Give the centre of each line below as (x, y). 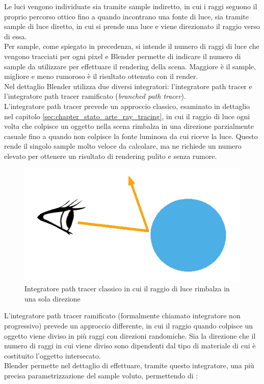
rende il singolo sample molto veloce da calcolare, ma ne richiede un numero (123, 146)
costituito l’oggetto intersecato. (52, 355)
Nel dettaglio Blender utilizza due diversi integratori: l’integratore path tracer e (128, 86)
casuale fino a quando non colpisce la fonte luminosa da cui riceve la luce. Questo (131, 136)
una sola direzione (52, 298)
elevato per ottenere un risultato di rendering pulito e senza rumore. (111, 156)
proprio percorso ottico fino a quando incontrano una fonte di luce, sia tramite (126, 16)
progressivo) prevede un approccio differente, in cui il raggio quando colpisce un (129, 325)
